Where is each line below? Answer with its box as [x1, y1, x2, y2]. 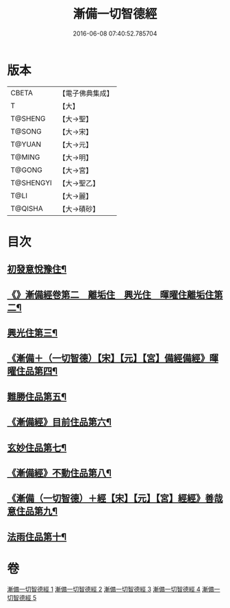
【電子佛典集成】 [58, 88, 114, 98]
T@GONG [10, 165, 42, 175]
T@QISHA [10, 204, 43, 213]
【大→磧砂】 [58, 204, 100, 213]
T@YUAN [10, 139, 42, 149]
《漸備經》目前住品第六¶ [7, 416, 112, 428]
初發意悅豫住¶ [7, 263, 67, 275]
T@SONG [10, 126, 42, 136]
